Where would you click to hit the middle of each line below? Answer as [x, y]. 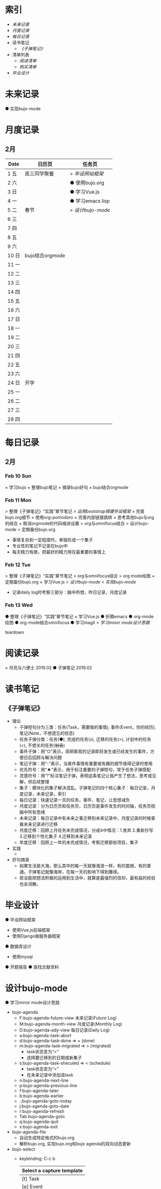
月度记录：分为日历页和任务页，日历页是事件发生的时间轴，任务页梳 [87, 806]
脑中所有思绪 [32, 812]
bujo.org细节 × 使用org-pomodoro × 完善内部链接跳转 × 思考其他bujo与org [80, 518]
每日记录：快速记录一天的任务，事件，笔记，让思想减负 [74, 800]
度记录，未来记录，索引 [43, 794]
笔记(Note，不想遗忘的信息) [47, 733]
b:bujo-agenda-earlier [41, 1096]
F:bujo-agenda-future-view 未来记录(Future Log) [68, 1018]
